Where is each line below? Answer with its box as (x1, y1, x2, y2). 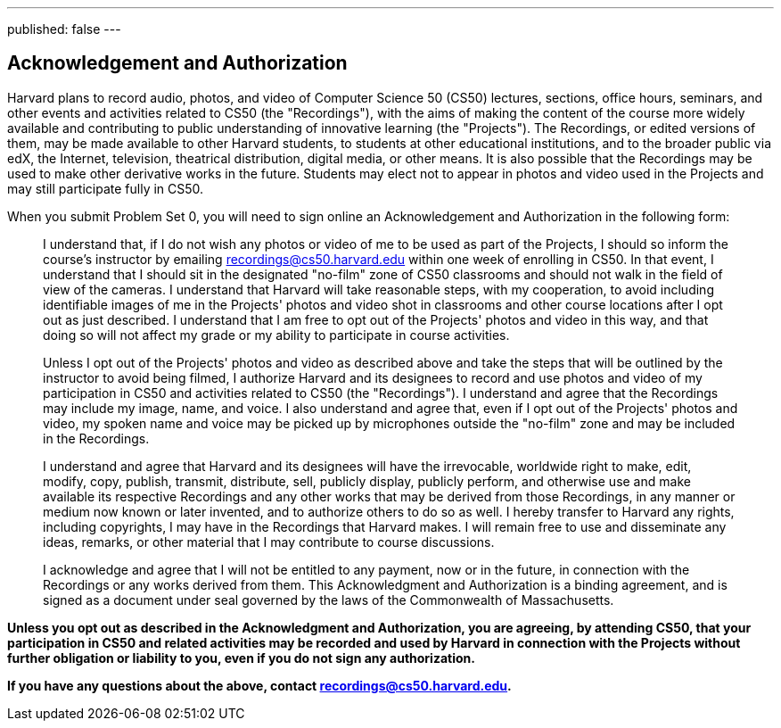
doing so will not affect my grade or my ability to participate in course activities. (43, 327, 510, 343)
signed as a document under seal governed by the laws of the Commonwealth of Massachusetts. (43, 591, 614, 608)
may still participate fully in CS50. (7, 180, 204, 196)
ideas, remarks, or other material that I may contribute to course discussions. (43, 534, 495, 550)
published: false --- (7, 21, 121, 37)
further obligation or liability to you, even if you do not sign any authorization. (7, 649, 475, 666)
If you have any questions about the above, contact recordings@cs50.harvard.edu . (7, 677, 512, 693)
